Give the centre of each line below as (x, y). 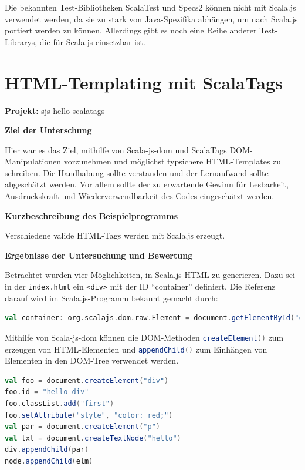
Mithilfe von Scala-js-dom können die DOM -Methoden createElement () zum (144, 337)
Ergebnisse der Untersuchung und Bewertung (99, 255)
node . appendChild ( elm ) (49, 461)
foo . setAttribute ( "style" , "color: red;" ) (89, 415)
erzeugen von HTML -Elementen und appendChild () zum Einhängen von (136, 349)
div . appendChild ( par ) (47, 450)
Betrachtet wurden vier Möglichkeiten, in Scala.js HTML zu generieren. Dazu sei (150, 275)
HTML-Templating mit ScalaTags (144, 82)
